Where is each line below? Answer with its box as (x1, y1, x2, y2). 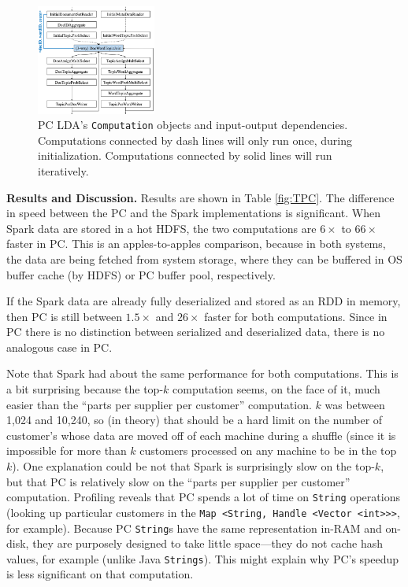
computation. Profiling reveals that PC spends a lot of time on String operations (6, 489, 400, 505)
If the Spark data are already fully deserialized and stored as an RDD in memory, (6, 293, 401, 309)
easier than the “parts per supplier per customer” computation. (6, 396, 312, 412)
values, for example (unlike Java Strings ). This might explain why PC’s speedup (6, 550, 399, 567)
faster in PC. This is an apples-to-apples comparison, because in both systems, (6, 235, 386, 252)
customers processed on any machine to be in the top (139, 442, 397, 459)
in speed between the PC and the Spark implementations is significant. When (6, 205, 380, 221)
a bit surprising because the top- (6, 381, 164, 397)
